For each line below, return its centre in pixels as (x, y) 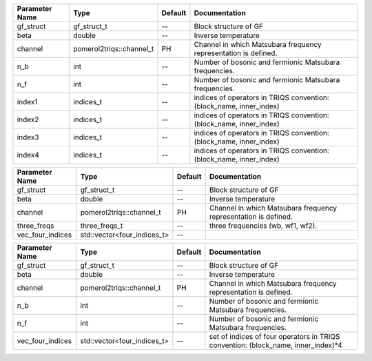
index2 (28, 119)
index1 (27, 102)
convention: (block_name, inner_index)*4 (276, 345)
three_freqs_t (102, 226)
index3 (28, 137)
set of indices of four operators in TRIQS (275, 336)
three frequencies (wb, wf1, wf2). (263, 226)
